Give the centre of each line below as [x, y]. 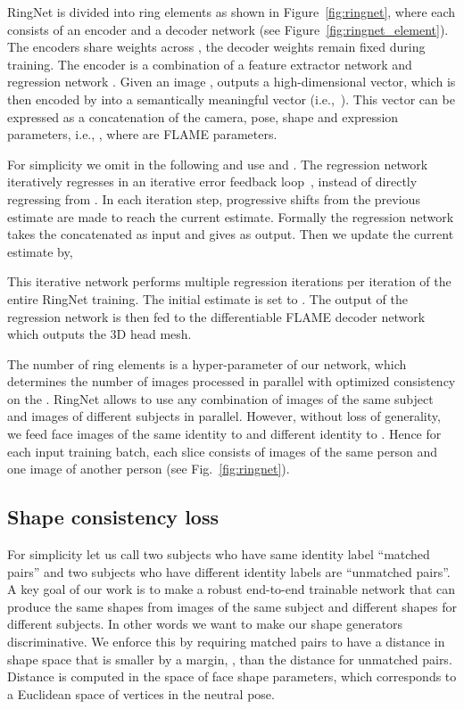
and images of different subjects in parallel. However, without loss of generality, [224, 416]
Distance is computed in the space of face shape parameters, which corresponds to [232, 676]
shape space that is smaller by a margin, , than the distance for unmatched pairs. [230, 659]
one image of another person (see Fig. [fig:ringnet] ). [149, 469]
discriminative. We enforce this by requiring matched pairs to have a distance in [226, 642]
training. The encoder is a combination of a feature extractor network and [210, 64]
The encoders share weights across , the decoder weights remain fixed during [216, 47]
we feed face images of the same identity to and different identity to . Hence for [224, 434]
